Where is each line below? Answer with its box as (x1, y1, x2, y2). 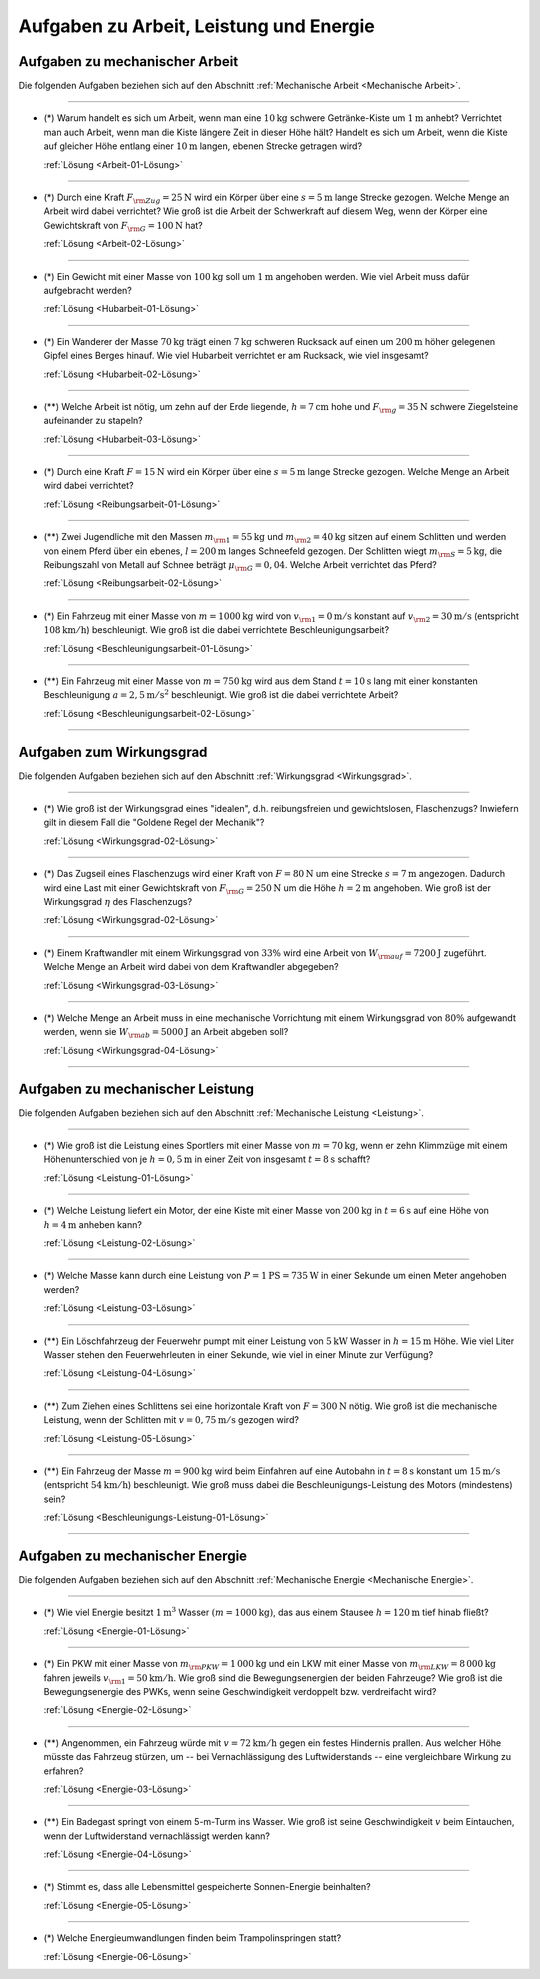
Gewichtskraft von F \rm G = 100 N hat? (43, 219, 204, 234)
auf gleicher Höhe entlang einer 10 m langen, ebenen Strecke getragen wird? (43, 140, 363, 152)
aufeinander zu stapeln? (43, 415, 144, 427)
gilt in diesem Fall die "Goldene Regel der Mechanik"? (43, 816, 265, 829)
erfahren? (43, 1765, 84, 1777)
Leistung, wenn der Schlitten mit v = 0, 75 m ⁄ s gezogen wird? (43, 1414, 300, 1426)
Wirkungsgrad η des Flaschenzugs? (43, 896, 193, 908)
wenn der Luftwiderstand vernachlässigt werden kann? (43, 1830, 270, 1842)
